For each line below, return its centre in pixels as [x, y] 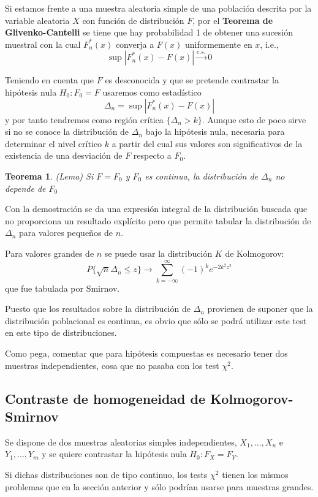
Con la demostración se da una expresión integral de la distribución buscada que [156, 209]
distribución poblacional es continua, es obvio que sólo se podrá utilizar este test [156, 320]
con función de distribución [133, 20]
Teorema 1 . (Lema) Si [49, 176]
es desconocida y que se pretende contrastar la [192, 80]
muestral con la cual [43, 44]
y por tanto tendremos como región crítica [84, 119]
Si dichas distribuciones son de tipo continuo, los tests [106, 474]
